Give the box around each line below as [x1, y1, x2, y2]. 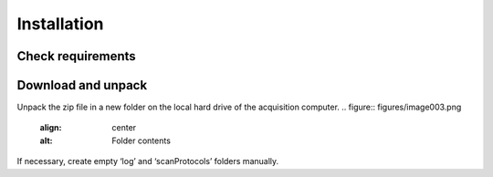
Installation [16, 14, 104, 34]
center [111, 122, 137, 133]
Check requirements [16, 48, 136, 64]
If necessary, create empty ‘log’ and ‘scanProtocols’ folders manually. [16, 156, 279, 167]
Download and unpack [16, 78, 148, 93]
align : [39, 122, 62, 133]
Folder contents [111, 135, 171, 146]
